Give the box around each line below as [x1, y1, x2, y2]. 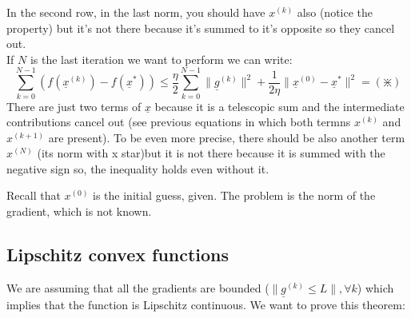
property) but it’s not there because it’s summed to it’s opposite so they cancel [6, 19, 395, 36]
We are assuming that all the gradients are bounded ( [6, 279, 269, 296]
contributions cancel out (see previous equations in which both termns [6, 113, 351, 130]
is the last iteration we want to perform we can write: [30, 50, 293, 67]
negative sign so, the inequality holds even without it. [6, 160, 269, 177]
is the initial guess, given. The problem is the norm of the [93, 187, 376, 204]
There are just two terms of [6, 97, 142, 114]
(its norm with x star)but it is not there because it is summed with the [37, 145, 385, 161]
